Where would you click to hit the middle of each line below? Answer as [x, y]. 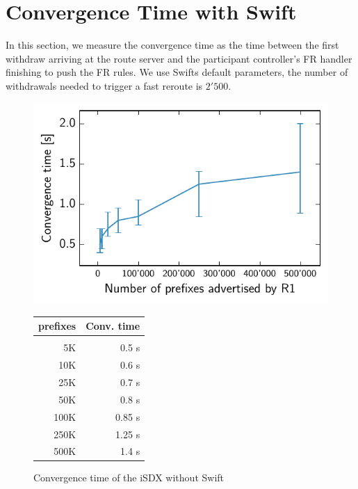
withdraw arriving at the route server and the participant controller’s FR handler [179, 58]
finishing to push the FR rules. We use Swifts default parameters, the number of [177, 72]
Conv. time [113, 326]
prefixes [57, 326]
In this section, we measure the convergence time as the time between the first [172, 45]
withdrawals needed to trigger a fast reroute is [104, 85]
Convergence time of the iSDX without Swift [129, 478]
